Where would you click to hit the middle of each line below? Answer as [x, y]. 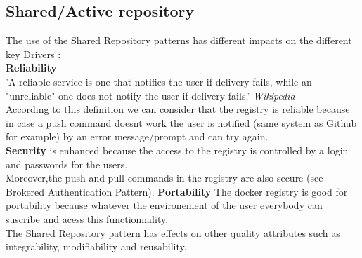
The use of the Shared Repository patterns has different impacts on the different [179, 40]
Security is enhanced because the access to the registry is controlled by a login [177, 150]
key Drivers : [33, 54]
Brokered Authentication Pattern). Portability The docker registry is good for [177, 191]
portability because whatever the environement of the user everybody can [164, 205]
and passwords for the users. [67, 164]
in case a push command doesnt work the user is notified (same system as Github [181, 122]
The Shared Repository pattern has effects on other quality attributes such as [173, 232]
